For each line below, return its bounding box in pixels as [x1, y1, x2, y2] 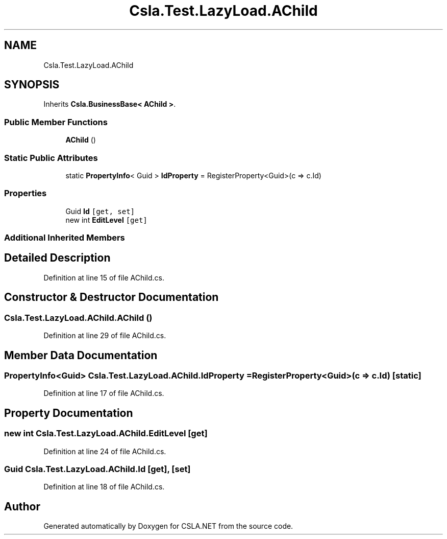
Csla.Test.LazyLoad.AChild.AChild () [4, 312, 153, 323]
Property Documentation [4, 406, 133, 419]
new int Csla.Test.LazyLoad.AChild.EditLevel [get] [4, 428, 208, 439]
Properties [4, 188, 47, 199]
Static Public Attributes [4, 152, 98, 163]
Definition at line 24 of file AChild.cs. [43, 447, 166, 456]
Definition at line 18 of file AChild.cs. [43, 482, 165, 491]
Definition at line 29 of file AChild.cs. [43, 331, 166, 340]
